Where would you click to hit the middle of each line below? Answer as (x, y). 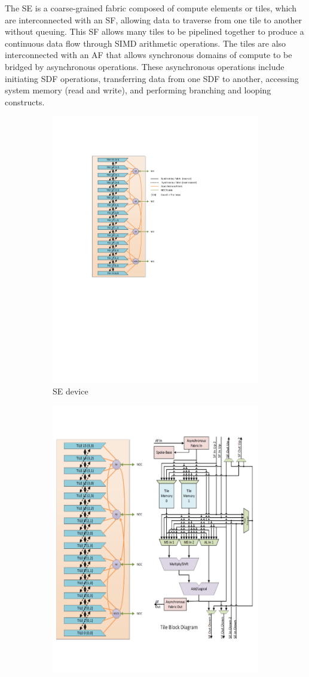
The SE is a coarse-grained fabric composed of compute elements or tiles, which (151, 8)
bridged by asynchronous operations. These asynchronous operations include (145, 66)
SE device (71, 391)
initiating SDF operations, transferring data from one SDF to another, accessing (152, 78)
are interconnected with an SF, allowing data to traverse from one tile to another (154, 19)
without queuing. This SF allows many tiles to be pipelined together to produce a (154, 31)
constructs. (25, 101)
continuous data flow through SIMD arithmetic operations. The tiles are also (146, 43)
